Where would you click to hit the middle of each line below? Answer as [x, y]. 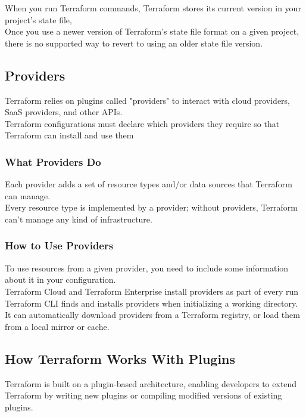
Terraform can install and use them [69, 135]
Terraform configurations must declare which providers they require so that [142, 123]
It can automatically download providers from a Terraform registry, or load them [152, 315]
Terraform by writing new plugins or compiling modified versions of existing [143, 395]
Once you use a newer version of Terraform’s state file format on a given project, [152, 31]
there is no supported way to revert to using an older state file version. [134, 43]
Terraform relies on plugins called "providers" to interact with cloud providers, [147, 100]
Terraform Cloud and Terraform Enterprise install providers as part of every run [152, 291]
